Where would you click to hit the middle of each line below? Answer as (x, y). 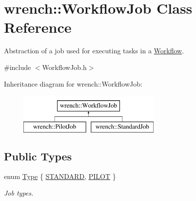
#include (18, 67)
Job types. (19, 193)
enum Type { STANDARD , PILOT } (60, 176)
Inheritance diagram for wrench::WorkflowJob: (73, 83)
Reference (38, 27)
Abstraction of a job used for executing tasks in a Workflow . (94, 51)
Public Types (38, 156)
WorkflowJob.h (64, 67)
